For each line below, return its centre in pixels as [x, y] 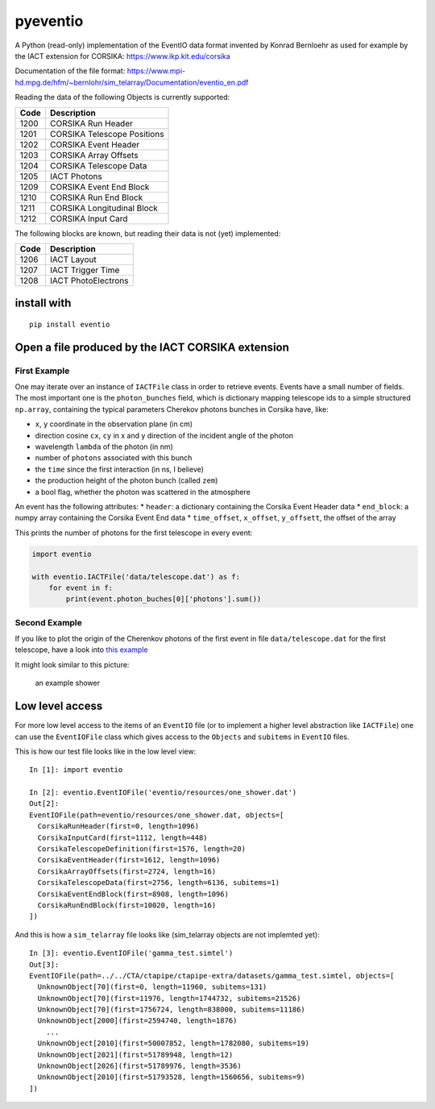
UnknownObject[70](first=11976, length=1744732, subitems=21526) [169, 998]
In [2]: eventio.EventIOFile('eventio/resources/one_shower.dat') [163, 793]
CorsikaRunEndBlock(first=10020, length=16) [127, 905]
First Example [42, 371]
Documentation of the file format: [70, 71]
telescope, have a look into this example [81, 650]
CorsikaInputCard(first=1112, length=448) [123, 837]
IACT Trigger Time [85, 270]
